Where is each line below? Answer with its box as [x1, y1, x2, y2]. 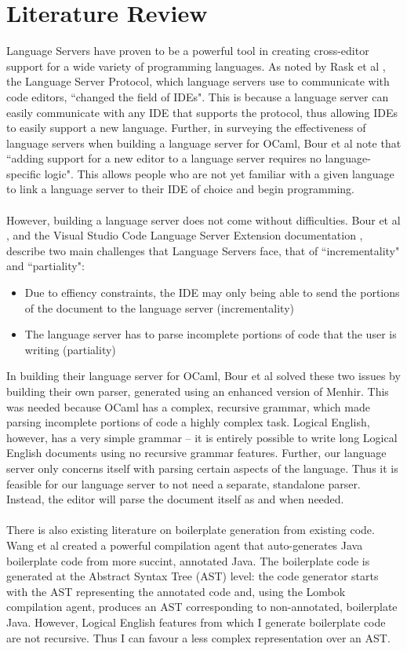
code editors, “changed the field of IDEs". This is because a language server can [6, 88, 389, 104]
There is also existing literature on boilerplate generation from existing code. [6, 521, 375, 538]
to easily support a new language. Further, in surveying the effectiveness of [6, 119, 366, 136]
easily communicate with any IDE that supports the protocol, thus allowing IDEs [6, 104, 398, 120]
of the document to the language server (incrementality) [24, 299, 294, 316]
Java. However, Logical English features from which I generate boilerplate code [6, 613, 386, 630]
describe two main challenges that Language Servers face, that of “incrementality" [6, 242, 400, 258]
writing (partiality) [24, 341, 116, 357]
